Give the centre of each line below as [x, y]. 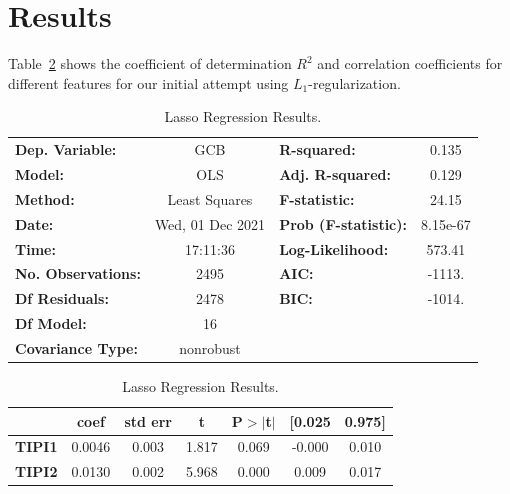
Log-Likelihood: [334, 248]
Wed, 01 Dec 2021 [210, 223]
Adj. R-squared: [335, 174]
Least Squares [210, 198]
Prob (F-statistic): [343, 223]
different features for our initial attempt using [148, 82]
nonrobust [210, 347]
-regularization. [354, 82]
